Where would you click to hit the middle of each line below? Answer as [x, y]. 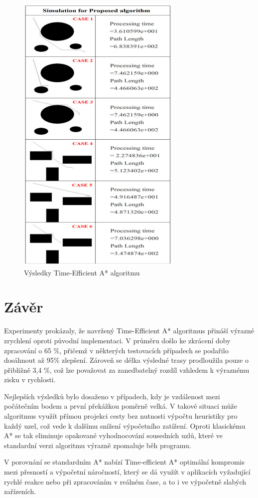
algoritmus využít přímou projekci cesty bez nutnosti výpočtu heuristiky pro [121, 416]
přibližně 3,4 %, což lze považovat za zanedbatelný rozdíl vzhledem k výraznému [127, 370]
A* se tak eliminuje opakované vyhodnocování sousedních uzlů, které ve [113, 435]
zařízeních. [20, 491]
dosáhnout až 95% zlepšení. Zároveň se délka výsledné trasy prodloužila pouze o [126, 360]
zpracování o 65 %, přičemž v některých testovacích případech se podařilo [116, 350]
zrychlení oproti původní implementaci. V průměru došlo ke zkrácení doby [117, 340]
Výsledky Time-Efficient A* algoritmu [82, 272]
